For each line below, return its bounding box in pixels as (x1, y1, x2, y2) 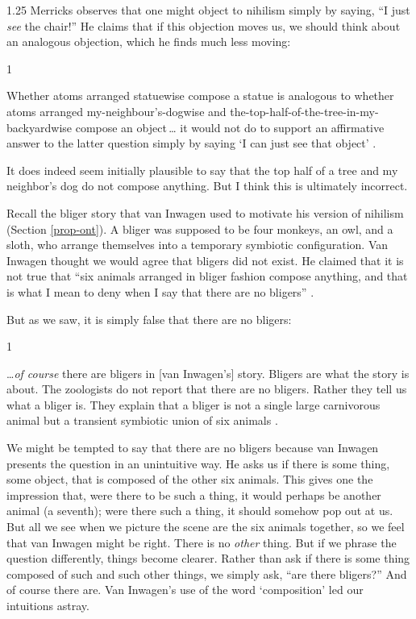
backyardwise (6, 118, 73, 135)
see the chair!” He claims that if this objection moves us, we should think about (6, 17, 401, 34)
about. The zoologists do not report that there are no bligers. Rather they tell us (6, 380, 407, 397)
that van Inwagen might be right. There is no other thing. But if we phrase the (6, 534, 397, 550)
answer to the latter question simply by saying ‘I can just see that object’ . (6, 135, 376, 152)
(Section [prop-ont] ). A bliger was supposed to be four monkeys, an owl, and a (6, 220, 393, 237)
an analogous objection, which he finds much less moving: (6, 33, 291, 50)
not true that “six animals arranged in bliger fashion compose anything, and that (6, 268, 408, 285)
